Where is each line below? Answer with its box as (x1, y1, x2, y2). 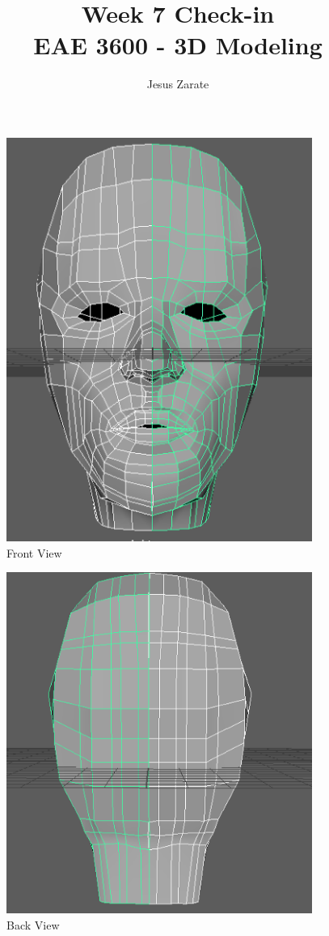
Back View (6, 916, 60, 933)
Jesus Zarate (146, 75, 209, 92)
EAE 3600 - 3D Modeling (33, 28, 323, 62)
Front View (6, 544, 62, 561)
